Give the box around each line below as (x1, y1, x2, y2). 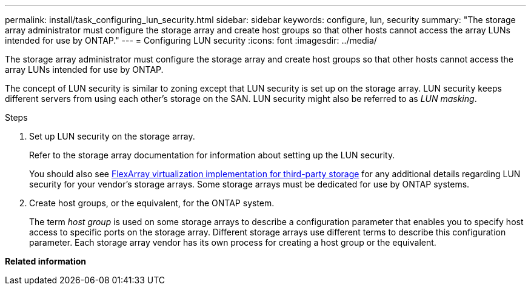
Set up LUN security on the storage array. (29, 131, 195, 141)
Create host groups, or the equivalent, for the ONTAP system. (29, 198, 275, 208)
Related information (5, 256, 87, 266)
